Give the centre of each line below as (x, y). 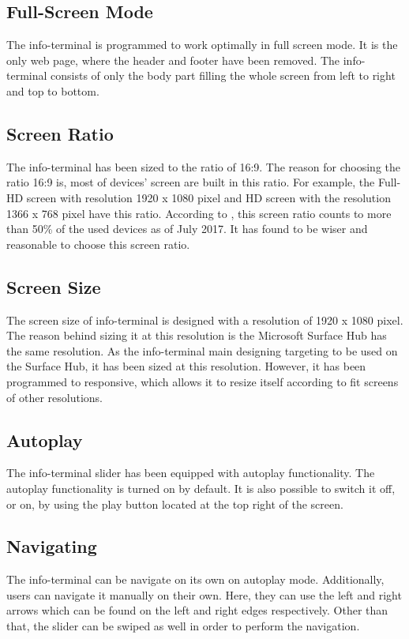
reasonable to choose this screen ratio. (98, 244)
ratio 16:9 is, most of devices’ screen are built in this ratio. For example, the (191, 182)
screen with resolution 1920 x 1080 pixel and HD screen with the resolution (208, 197)
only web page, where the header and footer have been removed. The (173, 60)
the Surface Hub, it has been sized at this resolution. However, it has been (186, 366)
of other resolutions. (54, 397)
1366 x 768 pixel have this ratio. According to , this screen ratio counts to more (199, 213)
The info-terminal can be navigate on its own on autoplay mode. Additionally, (195, 579)
